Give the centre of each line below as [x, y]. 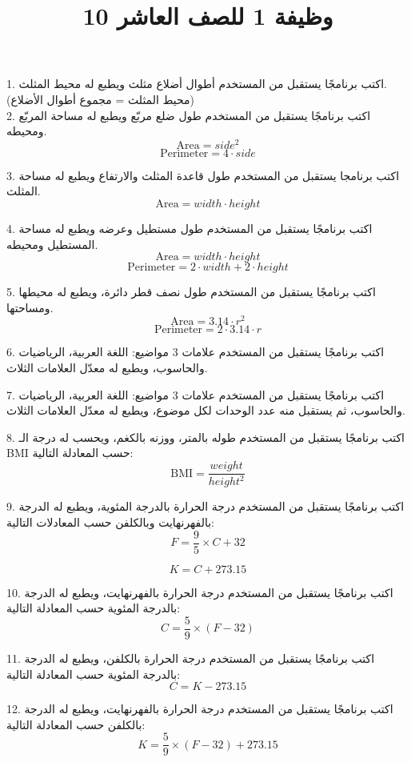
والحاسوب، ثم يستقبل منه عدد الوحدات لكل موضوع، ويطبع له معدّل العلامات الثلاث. [206, 410]
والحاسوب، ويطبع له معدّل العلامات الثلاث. [107, 368]
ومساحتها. [30, 307]
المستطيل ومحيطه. [52, 244]
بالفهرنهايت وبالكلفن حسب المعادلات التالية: [110, 522]
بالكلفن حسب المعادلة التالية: [76, 724]
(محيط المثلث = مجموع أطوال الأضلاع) [101, 99]
